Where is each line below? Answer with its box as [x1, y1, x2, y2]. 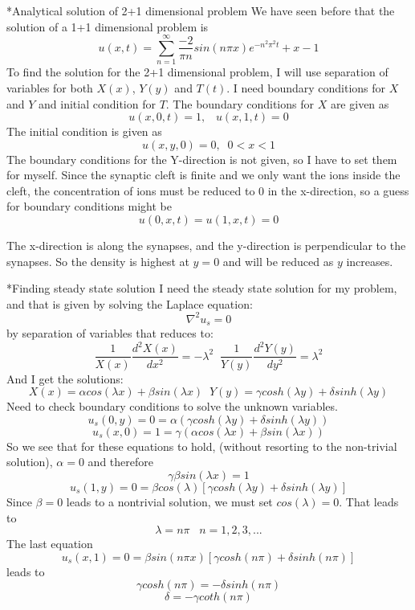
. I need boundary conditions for [226, 79, 386, 96]
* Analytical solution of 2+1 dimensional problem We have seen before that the [6, 2, 395, 18]
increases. [346, 252, 393, 269]
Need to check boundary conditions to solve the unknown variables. [6, 398, 338, 415]
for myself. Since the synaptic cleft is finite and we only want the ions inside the [6, 166, 401, 183]
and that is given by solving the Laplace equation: [6, 295, 253, 312]
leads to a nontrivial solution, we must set [66, 493, 273, 510]
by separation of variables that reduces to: [6, 325, 214, 342]
